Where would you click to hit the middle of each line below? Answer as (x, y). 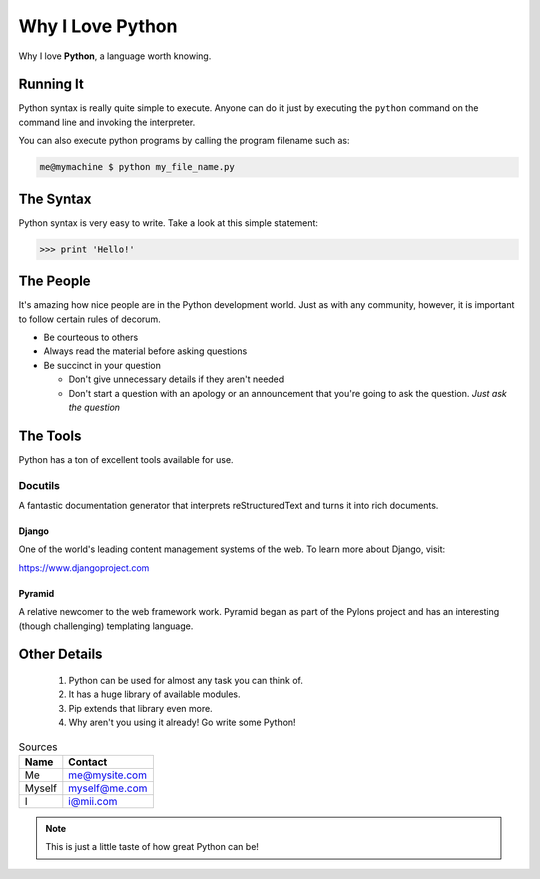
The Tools (50, 435)
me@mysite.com (107, 775)
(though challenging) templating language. (106, 626)
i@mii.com (93, 801)
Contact (88, 762)
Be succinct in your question (102, 365)
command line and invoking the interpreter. (107, 122)
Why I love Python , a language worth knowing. (115, 56)
